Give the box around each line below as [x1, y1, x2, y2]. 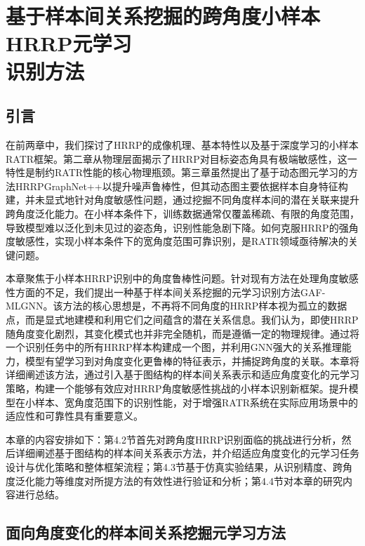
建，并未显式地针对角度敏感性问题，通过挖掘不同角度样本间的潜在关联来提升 [6, 192, 359, 207]
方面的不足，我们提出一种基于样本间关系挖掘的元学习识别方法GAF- [15, 284, 326, 299]
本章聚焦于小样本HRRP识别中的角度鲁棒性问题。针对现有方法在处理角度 [6, 271, 339, 286]
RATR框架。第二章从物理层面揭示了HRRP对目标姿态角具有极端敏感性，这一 [6, 151, 357, 166]
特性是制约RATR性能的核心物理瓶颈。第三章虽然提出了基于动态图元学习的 [6, 165, 349, 180]
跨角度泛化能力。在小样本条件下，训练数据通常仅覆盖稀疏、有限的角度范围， [6, 206, 359, 220]
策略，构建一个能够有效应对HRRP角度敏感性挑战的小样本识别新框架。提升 [6, 381, 349, 396]
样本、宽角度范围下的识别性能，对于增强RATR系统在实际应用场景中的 [34, 394, 359, 409]
